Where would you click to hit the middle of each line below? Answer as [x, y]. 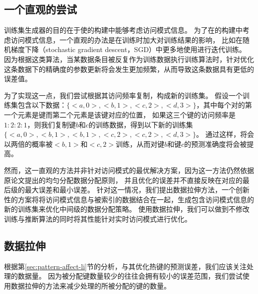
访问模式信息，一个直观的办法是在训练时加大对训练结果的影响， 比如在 [127, 39]
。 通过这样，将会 [225, 134]
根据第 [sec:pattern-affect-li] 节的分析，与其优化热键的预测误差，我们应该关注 [125, 266]
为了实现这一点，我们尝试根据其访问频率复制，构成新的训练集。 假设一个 [123, 95]
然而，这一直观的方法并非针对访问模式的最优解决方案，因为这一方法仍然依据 [129, 170]
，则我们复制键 [51, 124]
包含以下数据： [42, 105]
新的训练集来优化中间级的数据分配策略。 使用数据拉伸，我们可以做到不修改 [127, 209]
